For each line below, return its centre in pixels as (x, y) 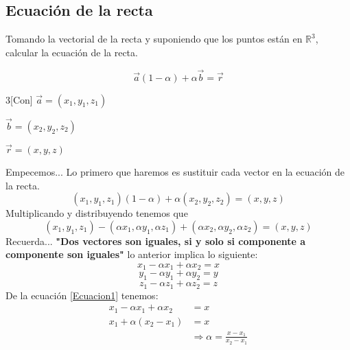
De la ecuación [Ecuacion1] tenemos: (82, 295)
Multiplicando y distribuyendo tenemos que (97, 213)
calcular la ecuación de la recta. (72, 52)
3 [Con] (19, 99)
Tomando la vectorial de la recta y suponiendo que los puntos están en (154, 39)
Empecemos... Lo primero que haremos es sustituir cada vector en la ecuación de (175, 172)
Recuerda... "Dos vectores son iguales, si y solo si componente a (156, 241)
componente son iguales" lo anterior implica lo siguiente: (132, 254)
